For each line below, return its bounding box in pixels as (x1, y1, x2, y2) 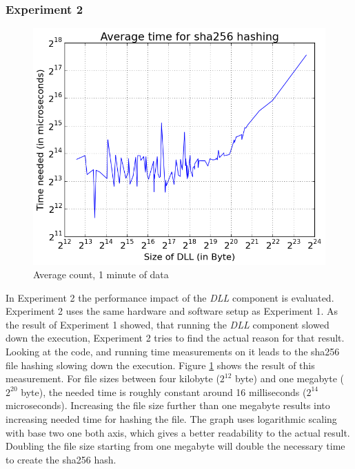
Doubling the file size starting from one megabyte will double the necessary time (6, 439, 345, 453)
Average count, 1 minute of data (33, 267, 169, 282)
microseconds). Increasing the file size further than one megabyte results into (6, 398, 330, 413)
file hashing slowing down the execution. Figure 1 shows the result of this (6, 357, 315, 372)
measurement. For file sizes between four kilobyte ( (6, 371, 220, 386)
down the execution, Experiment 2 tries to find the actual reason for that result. (6, 331, 345, 345)
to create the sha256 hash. (6, 452, 116, 466)
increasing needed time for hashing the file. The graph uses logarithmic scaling (6, 412, 337, 426)
